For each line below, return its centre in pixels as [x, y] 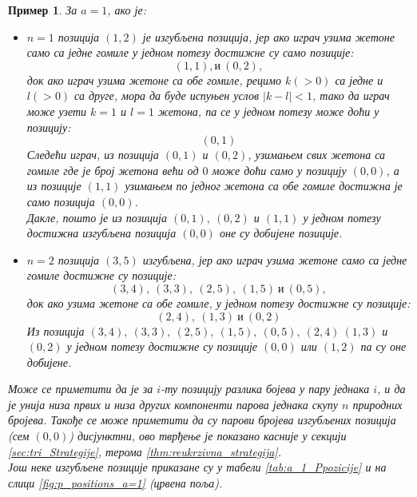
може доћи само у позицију [279, 170]
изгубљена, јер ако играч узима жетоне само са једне [275, 259]
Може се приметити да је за [81, 389]
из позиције [54, 186]
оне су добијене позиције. [281, 233]
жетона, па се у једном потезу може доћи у [268, 111]
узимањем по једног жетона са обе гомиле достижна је [264, 186]
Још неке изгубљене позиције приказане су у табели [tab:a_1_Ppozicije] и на [197, 467]
